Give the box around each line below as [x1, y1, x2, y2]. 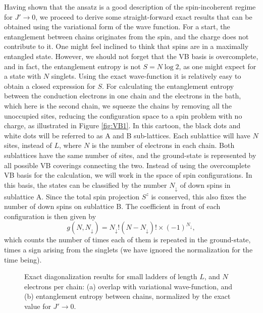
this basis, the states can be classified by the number [4, 179, 167, 190]
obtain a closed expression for [4, 80, 95, 91]
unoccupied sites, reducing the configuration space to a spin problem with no [4, 110, 242, 121]
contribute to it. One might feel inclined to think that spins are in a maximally [4, 41, 249, 51]
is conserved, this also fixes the [151, 191, 246, 201]
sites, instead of [4, 140, 52, 150]
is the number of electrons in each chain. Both [91, 140, 235, 150]
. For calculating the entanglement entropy [102, 80, 234, 91]
